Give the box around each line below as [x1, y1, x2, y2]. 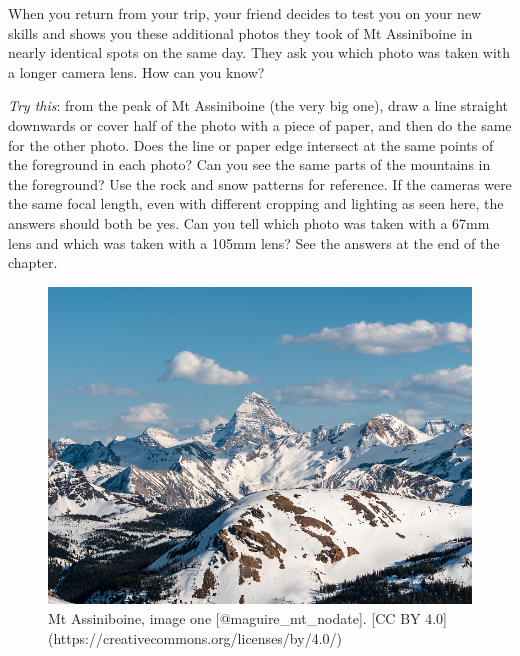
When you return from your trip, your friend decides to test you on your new [8, 3, 482, 23]
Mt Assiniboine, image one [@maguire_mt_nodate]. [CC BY [48, 608, 421, 629]
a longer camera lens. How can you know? [8, 61, 265, 82]
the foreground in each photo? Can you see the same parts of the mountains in [8, 154, 491, 175]
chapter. [8, 252, 58, 273]
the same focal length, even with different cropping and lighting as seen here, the [8, 193, 504, 214]
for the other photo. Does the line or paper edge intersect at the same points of [8, 134, 494, 155]
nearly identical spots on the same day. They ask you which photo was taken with [8, 42, 511, 63]
